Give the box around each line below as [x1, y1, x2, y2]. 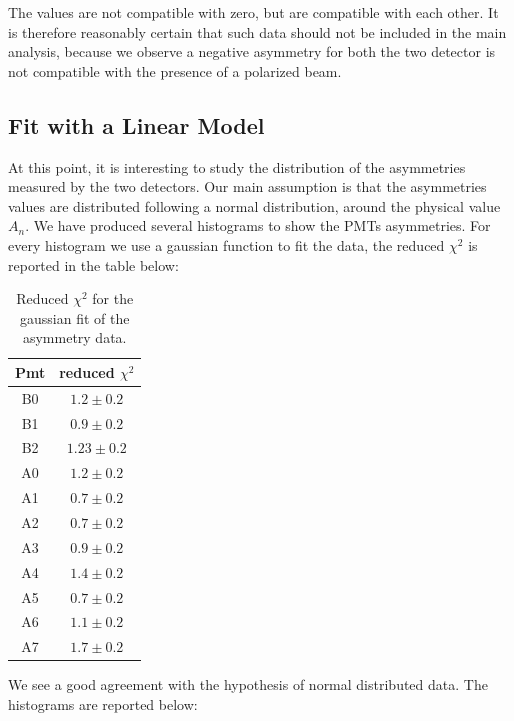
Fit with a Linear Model [8, 109, 265, 140]
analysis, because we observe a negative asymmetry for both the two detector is [8, 41, 496, 62]
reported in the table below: [8, 254, 179, 275]
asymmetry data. [22, 327, 127, 348]
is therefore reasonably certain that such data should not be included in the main [8, 21, 507, 42]
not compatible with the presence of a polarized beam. [8, 60, 342, 81]
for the [92, 288, 134, 309]
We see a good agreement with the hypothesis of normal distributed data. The [8, 674, 488, 695]
